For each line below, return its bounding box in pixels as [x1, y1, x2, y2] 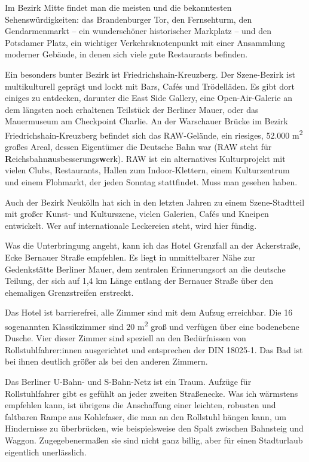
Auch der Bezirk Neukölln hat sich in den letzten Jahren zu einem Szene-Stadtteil [5, 195, 305, 208]
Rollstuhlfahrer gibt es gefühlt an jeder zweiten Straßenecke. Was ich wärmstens [5, 387, 298, 399]
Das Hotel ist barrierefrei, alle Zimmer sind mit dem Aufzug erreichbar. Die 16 [5, 306, 293, 319]
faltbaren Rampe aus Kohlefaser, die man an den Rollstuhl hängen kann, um [5, 410, 286, 423]
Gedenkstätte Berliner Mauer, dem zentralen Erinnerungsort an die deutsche [5, 262, 286, 275]
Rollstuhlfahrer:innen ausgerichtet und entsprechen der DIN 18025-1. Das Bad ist [5, 343, 303, 356]
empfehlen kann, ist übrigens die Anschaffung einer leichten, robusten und [5, 399, 276, 411]
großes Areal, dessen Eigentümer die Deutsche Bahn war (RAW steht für [5, 140, 272, 153]
